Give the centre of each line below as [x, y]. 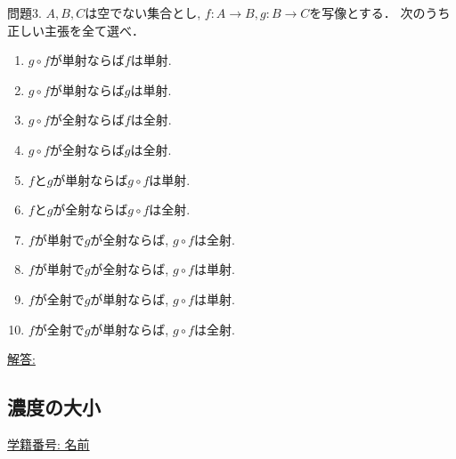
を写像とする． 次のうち [380, 12]
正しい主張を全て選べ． [76, 30]
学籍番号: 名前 [49, 443]
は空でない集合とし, [143, 12]
